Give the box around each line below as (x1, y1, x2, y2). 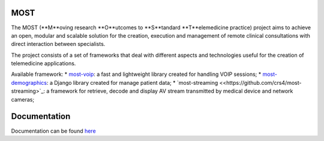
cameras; (11, 96, 35, 103)
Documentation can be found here (11, 127, 96, 134)
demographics (11, 79, 47, 86)
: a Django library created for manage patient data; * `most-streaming (46, 79, 218, 86)
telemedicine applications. (11, 60, 76, 67)
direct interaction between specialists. (11, 41, 106, 48)
